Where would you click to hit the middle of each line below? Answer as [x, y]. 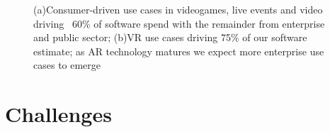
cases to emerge [67, 65]
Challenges [58, 114]
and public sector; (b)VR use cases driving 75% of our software [170, 37]
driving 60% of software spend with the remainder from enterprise [179, 23]
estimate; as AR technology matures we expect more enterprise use [179, 51]
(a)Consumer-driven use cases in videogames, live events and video [178, 9]
